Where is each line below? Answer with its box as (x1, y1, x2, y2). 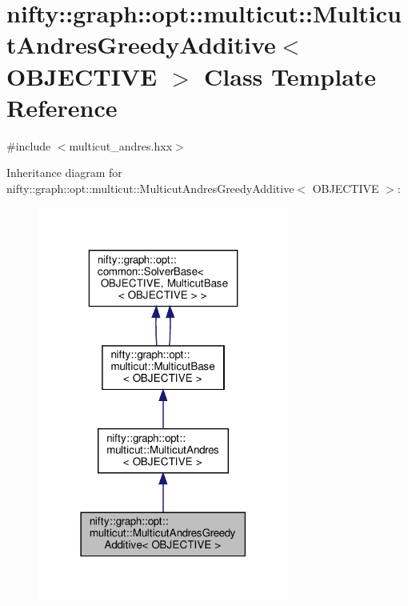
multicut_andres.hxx (69, 137, 173, 154)
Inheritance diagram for (6, 164, 122, 181)
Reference (6, 90, 118, 123)
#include (6, 137, 51, 154)
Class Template (204, 59, 377, 92)
